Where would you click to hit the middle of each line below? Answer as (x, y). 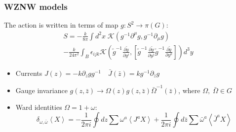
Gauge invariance (41, 90)
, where (189, 90)
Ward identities (39, 107)
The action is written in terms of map (61, 25)
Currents (29, 73)
